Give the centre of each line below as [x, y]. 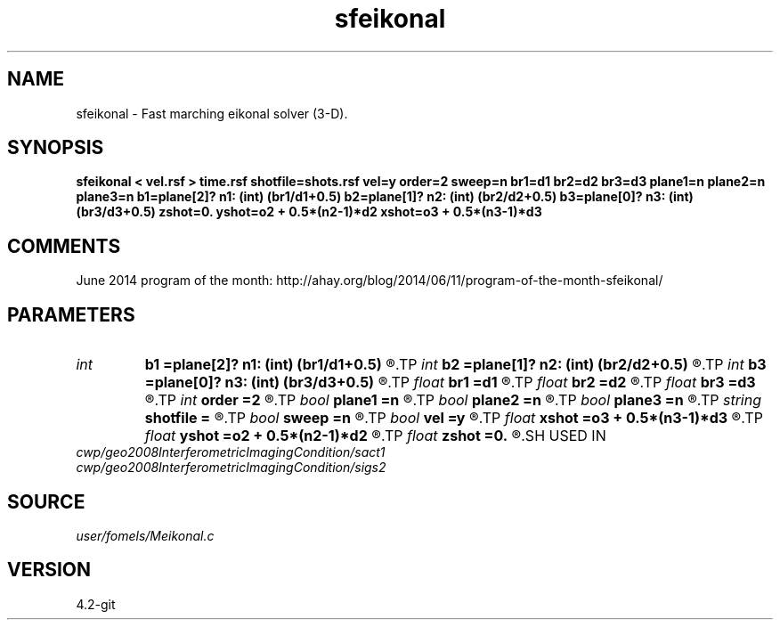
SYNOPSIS [56, 148]
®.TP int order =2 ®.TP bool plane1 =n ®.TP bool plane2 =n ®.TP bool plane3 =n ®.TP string [453, 400]
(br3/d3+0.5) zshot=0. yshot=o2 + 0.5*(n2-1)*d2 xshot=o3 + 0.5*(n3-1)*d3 [309, 212]
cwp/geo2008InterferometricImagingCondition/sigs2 [231, 468]
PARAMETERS [71, 314]
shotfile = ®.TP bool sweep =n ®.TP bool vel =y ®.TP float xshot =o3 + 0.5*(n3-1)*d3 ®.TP [454, 418]
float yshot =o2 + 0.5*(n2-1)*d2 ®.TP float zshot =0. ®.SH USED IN [375, 436]
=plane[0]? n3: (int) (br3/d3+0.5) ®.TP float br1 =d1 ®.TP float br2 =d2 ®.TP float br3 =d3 [450, 383]
